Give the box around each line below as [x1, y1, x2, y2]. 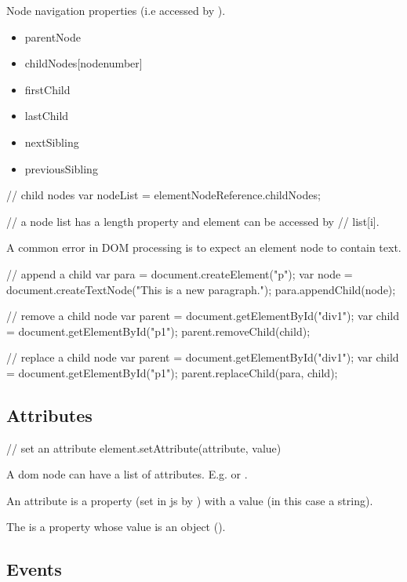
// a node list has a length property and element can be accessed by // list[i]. [6, 213, 380, 229]
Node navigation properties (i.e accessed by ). [6, 2, 226, 18]
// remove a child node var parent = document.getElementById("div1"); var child [6, 307, 400, 324]
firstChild [24, 81, 71, 97]
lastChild [24, 107, 69, 124]
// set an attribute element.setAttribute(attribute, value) [6, 439, 282, 456]
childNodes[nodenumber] [24, 55, 143, 71]
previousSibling [24, 160, 98, 176]
